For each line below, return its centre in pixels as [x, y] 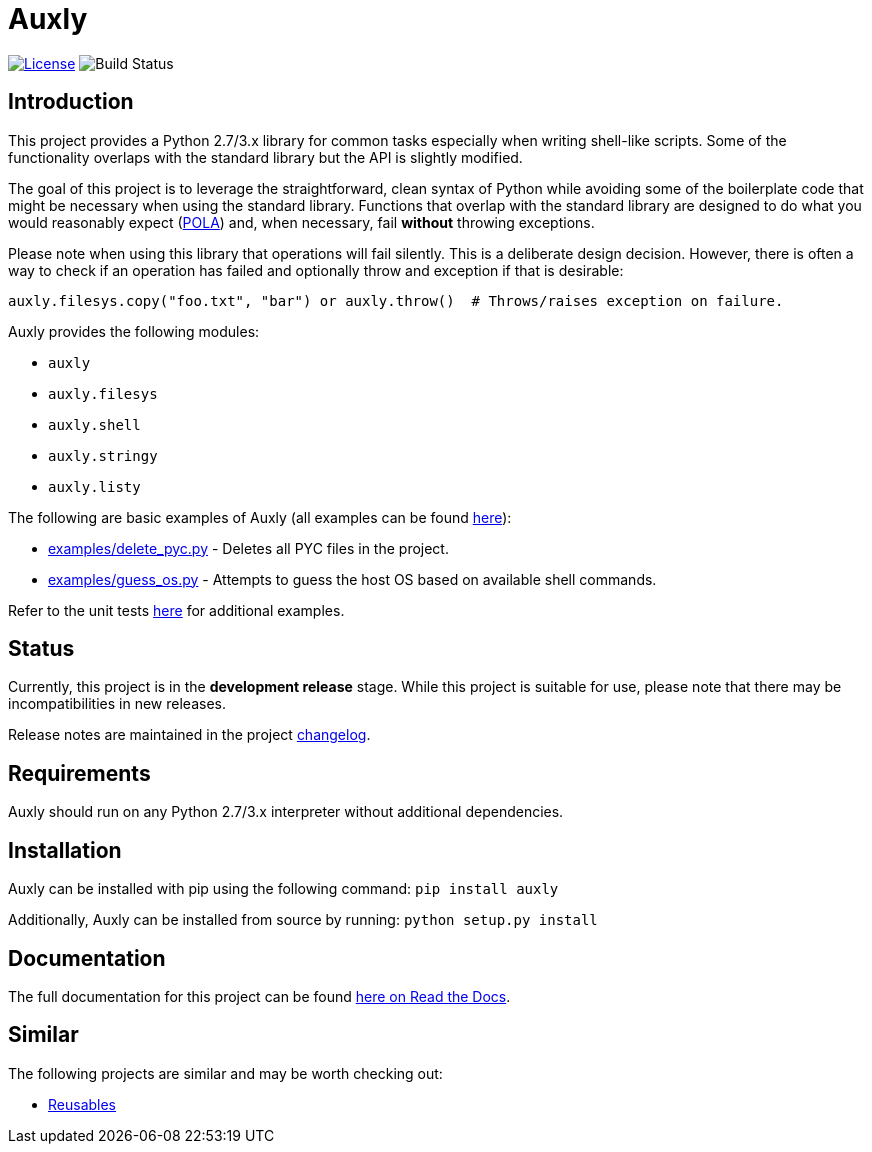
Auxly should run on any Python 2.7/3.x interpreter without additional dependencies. [286, 812]
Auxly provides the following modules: [134, 331]
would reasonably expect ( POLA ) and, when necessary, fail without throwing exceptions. [301, 222]
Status [41, 649]
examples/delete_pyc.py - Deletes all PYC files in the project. [248, 548]
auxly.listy [94, 486]
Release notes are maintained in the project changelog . [189, 735]
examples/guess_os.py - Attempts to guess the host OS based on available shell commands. [352, 579]
